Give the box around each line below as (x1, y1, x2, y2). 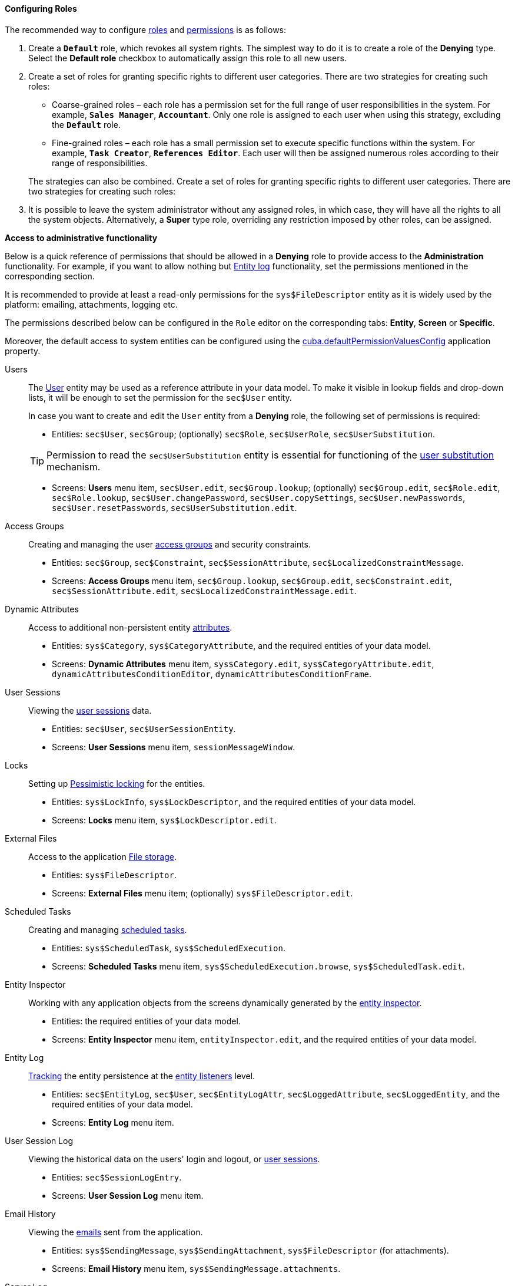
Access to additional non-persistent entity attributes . (28, 622, 232, 632)
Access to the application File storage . (28, 851, 177, 862)
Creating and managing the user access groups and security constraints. (28, 539, 311, 549)
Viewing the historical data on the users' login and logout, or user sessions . (28, 1153, 320, 1164)
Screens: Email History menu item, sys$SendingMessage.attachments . (52, 1263, 341, 1274)
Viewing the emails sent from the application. (28, 1226, 203, 1237)
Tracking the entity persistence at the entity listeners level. (28, 1070, 255, 1081)
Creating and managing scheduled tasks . (28, 924, 187, 935)
